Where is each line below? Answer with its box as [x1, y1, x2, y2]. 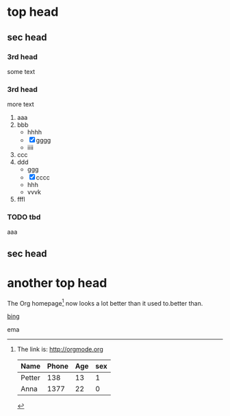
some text [7, 67, 36, 75]
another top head [7, 276, 107, 291]
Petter [20, 373, 40, 382]
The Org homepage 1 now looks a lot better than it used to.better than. [7, 297, 203, 307]
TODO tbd [7, 212, 41, 222]
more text [7, 100, 34, 108]
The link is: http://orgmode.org [16, 345, 104, 354]
